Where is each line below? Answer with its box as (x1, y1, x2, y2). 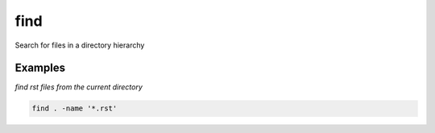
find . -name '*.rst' (31, 104, 118, 113)
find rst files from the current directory (14, 82, 143, 92)
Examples (14, 61, 66, 75)
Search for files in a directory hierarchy (14, 40, 145, 50)
